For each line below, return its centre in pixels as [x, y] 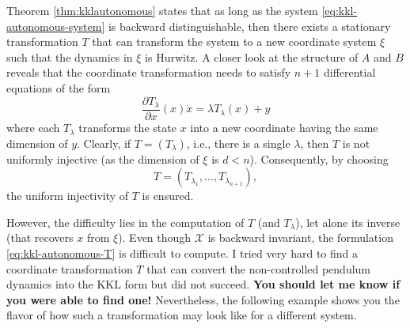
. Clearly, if [104, 143]
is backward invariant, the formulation [300, 238]
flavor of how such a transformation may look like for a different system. [182, 315]
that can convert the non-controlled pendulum [259, 268]
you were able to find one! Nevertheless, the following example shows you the [203, 299]
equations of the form [59, 87]
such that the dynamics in [70, 57]
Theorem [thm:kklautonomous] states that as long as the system [162, 10]
